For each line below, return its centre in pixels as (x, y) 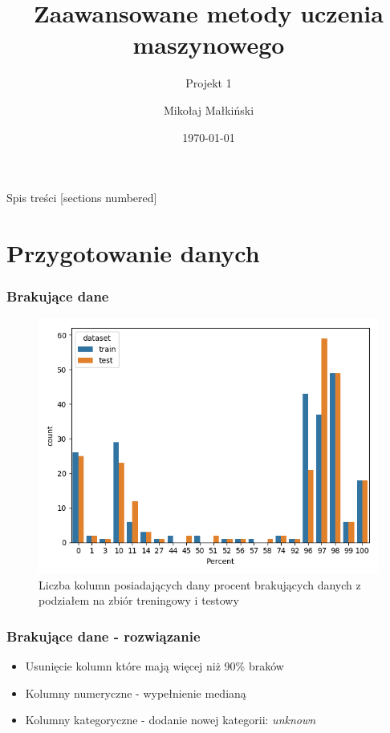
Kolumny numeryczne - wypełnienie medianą (136, 693)
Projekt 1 (209, 83)
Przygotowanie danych (133, 252)
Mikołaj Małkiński (209, 109)
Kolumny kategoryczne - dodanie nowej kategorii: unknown (171, 720)
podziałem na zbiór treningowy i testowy (139, 600)
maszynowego (209, 45)
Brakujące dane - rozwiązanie (104, 636)
